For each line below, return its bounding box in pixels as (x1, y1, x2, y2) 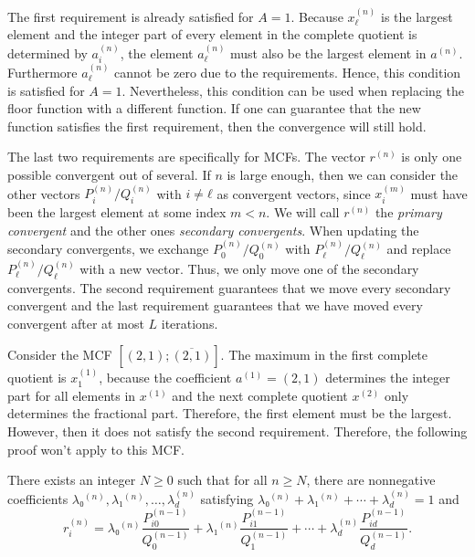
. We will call (266, 203, 340, 222)
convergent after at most (7, 313, 144, 332)
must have (410, 184, 468, 203)
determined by (7, 43, 88, 62)
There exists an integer (7, 470, 136, 489)
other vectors (7, 184, 80, 203)
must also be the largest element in (230, 43, 427, 62)
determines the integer (325, 368, 450, 387)
